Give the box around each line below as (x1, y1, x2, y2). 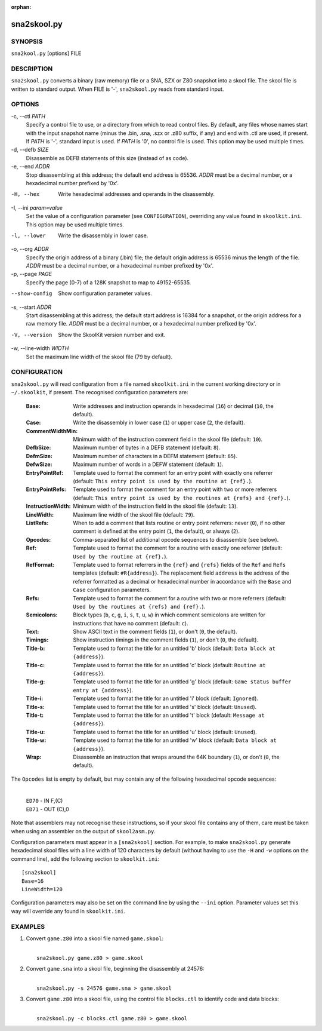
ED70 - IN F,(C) (26, 797, 63, 805)
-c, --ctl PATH (11, 112, 46, 119)
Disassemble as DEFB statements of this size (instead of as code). (26, 154, 189, 161)
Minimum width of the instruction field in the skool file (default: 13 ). (73, 502, 239, 510)
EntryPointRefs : (26, 486, 67, 493)
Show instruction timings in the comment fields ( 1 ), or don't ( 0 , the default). (73, 636, 259, 643)
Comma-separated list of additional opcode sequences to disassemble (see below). (73, 536, 279, 543)
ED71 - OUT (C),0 (26, 805, 70, 812)
